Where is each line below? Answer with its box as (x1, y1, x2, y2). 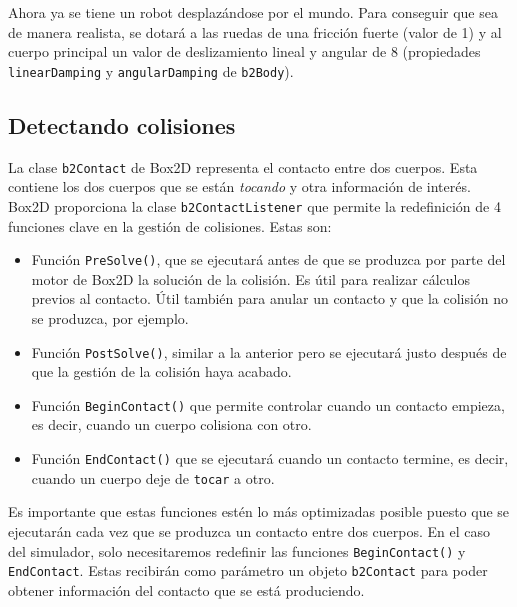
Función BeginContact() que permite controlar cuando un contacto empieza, (31, 394, 505, 415)
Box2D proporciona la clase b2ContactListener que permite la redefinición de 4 (8, 195, 501, 216)
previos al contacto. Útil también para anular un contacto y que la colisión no (31, 288, 509, 309)
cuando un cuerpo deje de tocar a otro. (31, 467, 275, 488)
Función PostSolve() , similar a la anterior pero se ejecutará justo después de (31, 341, 507, 362)
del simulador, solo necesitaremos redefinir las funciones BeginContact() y (8, 540, 466, 561)
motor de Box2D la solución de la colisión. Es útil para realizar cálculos (31, 268, 470, 289)
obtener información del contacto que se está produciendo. (8, 579, 365, 600)
